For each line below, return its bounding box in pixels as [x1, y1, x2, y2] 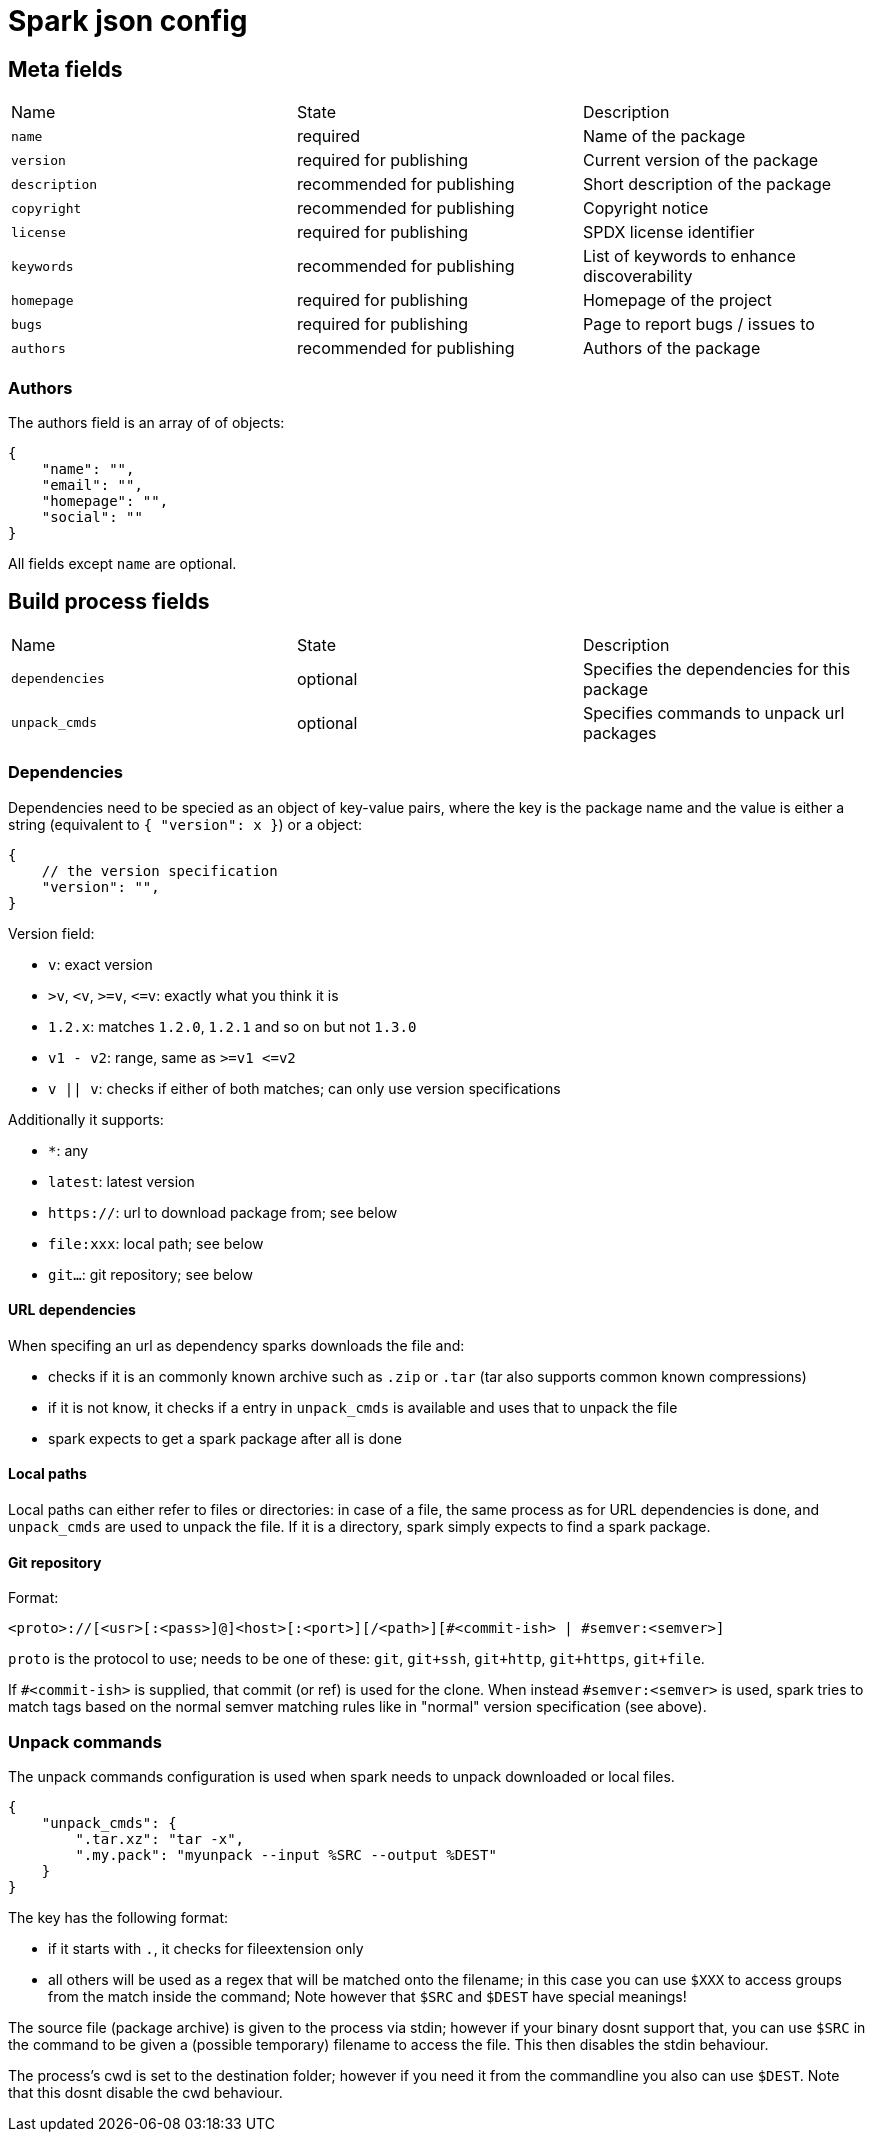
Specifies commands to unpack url [582, 702, 845, 723]
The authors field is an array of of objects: [8, 413, 285, 431]
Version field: [8, 924, 95, 942]
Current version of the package [582, 150, 819, 171]
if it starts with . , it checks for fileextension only [48, 1939, 364, 1957]
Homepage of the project [582, 290, 772, 311]
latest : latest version [48, 1172, 195, 1190]
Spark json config [8, 4, 248, 38]
